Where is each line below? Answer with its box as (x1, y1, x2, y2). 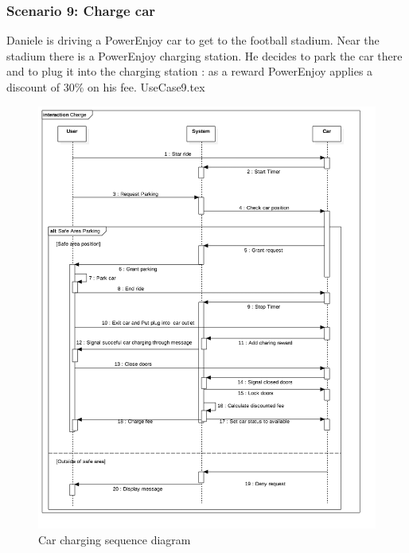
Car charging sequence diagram (38, 531, 191, 547)
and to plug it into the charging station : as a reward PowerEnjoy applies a (6, 63, 373, 80)
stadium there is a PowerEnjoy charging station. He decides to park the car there (6, 47, 403, 64)
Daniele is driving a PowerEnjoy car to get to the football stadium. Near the (6, 32, 380, 49)
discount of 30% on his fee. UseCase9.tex (6, 79, 205, 95)
